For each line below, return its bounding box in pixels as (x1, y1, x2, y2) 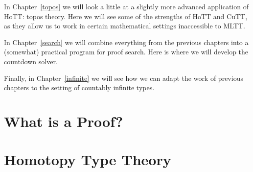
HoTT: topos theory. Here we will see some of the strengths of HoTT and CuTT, (4, 11, 248, 21)
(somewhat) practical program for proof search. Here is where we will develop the (4, 47, 249, 57)
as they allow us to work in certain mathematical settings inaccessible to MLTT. (4, 21, 246, 31)
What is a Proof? (4, 111, 123, 131)
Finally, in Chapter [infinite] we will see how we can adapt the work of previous (4, 73, 243, 83)
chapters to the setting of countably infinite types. (4, 82, 155, 93)
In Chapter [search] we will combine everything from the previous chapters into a (4, 37, 249, 47)
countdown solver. (4, 56, 58, 66)
